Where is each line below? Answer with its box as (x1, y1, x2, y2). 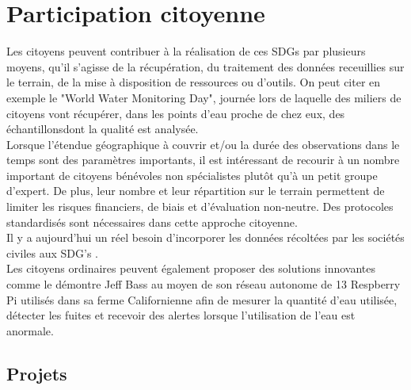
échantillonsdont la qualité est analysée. (6, 120, 199, 137)
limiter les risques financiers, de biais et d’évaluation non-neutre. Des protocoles (6, 198, 394, 215)
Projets (6, 361, 67, 385)
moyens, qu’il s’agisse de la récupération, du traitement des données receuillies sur (6, 58, 405, 75)
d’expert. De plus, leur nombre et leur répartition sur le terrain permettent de (6, 182, 385, 199)
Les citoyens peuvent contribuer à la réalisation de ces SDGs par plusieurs (6, 43, 366, 59)
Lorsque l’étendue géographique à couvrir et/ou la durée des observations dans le (6, 136, 400, 152)
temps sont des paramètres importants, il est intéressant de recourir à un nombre (6, 151, 400, 168)
